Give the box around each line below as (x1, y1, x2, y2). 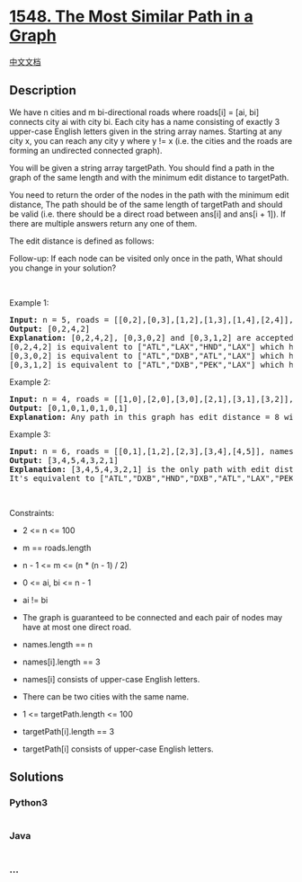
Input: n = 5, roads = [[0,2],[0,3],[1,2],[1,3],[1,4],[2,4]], (9, 315, 294, 325)
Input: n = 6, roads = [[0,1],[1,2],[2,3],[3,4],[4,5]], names (9, 446, 294, 456)
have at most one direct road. (22, 621, 132, 632)
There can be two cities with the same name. (22, 690, 190, 702)
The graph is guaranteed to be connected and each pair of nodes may (22, 611, 283, 622)
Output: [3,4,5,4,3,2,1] (9, 455, 119, 465)
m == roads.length (22, 542, 92, 553)
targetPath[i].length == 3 (22, 726, 115, 736)
